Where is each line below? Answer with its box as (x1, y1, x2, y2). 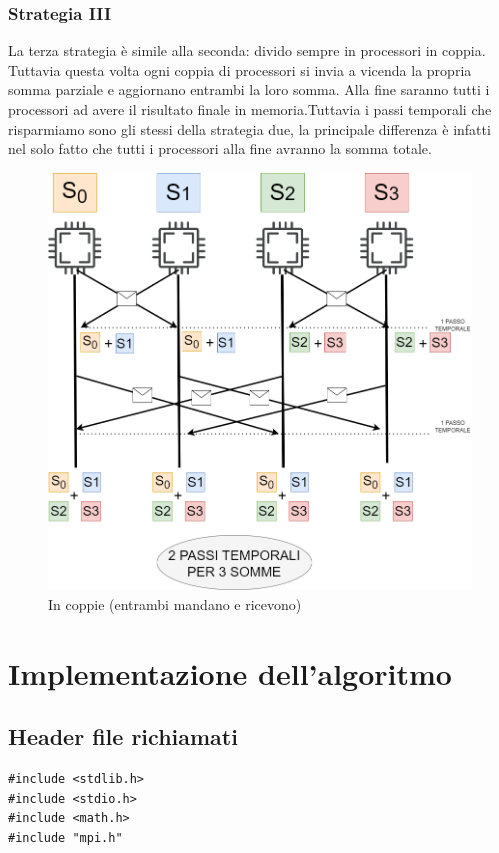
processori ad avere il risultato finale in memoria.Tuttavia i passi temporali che (8, 99, 492, 119)
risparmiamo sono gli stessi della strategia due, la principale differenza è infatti (8, 118, 491, 139)
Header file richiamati (8, 721, 238, 752)
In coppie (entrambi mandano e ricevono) (48, 594, 302, 615)
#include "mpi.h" (8, 831, 123, 846)
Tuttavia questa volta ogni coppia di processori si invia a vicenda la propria (8, 59, 472, 80)
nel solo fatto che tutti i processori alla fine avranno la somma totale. (8, 138, 432, 159)
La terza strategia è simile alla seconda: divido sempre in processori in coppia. (8, 40, 486, 61)
